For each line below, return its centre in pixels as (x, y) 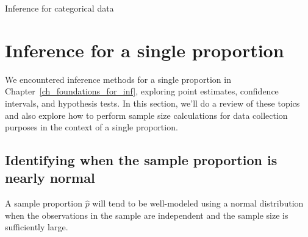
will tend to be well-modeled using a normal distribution (198, 203)
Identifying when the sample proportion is (141, 160)
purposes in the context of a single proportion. (91, 127)
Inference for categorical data (59, 8)
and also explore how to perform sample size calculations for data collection (146, 115)
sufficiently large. (37, 227)
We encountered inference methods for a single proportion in (118, 79)
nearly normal (50, 178)
